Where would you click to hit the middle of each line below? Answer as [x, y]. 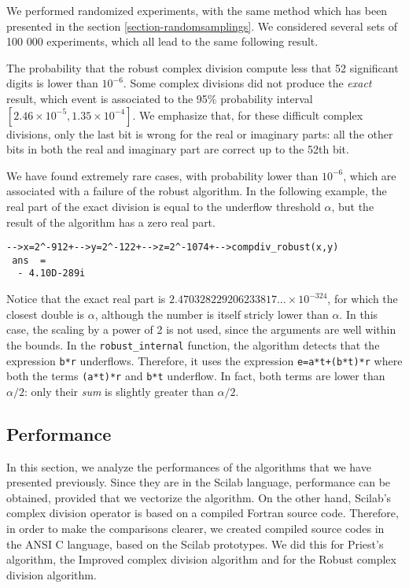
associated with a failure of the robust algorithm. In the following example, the [197, 191]
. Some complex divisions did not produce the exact [247, 83]
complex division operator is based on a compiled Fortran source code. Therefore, [203, 513]
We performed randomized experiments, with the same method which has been [197, 10]
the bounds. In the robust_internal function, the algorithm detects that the [193, 344]
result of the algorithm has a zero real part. [111, 222]
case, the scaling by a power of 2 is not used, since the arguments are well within [201, 329]
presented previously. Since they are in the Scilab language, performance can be [199, 482]
